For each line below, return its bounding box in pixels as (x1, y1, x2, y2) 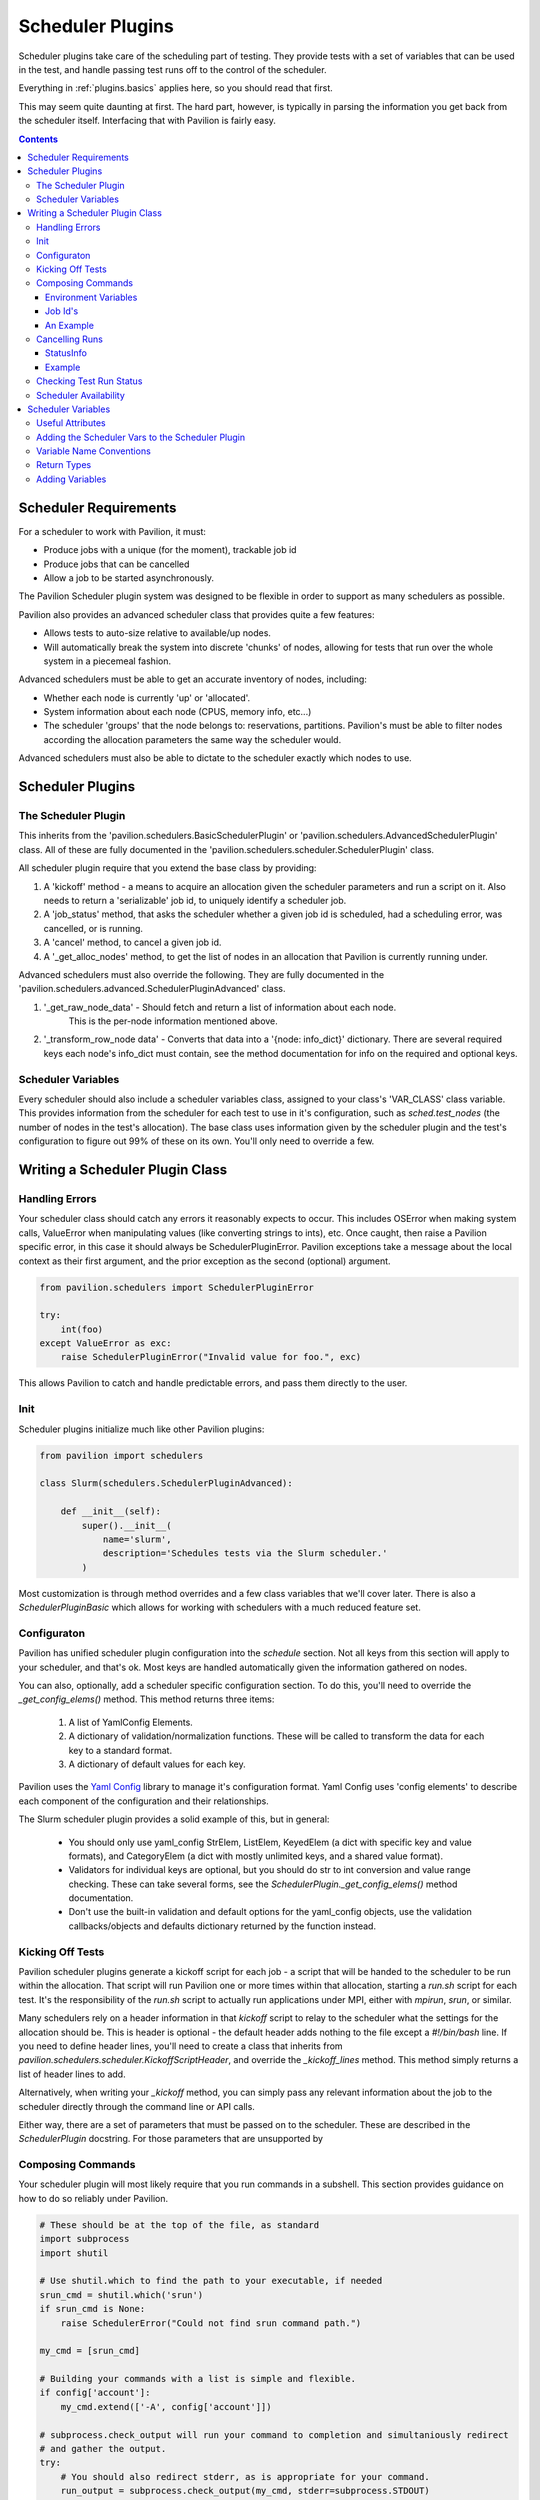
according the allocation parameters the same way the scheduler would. (43, 733, 342, 745)
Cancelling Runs (36, 333, 104, 345)
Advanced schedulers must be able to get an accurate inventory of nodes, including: (18, 673, 367, 685)
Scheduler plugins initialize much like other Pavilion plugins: (18, 1423, 265, 1435)
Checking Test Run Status (36, 375, 143, 387)
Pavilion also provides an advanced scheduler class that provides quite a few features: (18, 608, 375, 620)
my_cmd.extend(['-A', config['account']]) (60, 2401, 272, 2412)
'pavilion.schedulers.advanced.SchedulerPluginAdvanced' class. (18, 983, 286, 995)
